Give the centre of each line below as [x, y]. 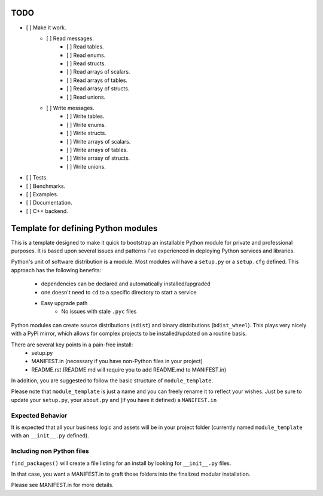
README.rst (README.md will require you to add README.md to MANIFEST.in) [129, 369]
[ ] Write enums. [86, 124]
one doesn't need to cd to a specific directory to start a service [119, 292]
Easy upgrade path [64, 303]
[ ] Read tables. [85, 47]
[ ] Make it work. [46, 28]
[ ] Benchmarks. [46, 186]
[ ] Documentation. [49, 203]
